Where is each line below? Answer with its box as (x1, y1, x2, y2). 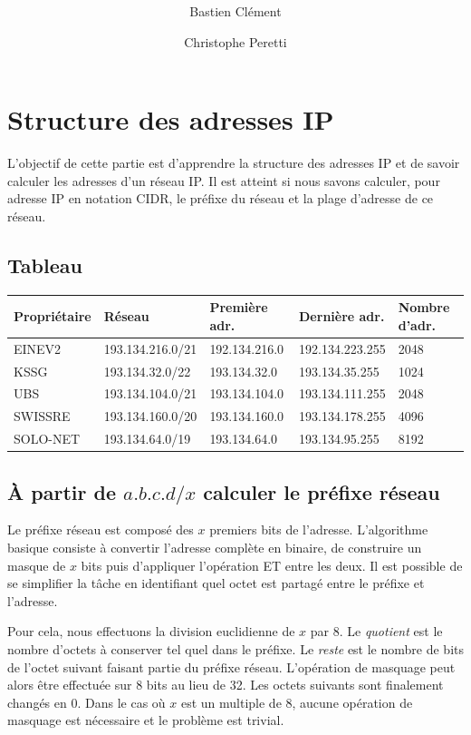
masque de (7, 555, 66, 574)
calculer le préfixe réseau (203, 477, 440, 505)
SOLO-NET (14, 429, 81, 448)
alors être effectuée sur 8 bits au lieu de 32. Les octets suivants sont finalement (7, 675, 444, 694)
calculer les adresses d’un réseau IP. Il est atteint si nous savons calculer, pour (7, 171, 440, 190)
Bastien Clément (189, 2, 282, 21)
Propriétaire (14, 307, 91, 326)
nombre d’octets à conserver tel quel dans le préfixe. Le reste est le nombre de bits (7, 640, 464, 658)
